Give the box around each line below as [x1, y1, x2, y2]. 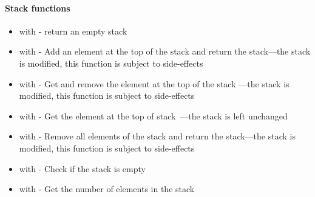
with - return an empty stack [19, 24, 127, 37]
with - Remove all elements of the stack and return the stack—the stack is [19, 130, 296, 142]
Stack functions [5, 1, 70, 14]
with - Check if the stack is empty [19, 162, 146, 175]
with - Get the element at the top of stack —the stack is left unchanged [19, 109, 288, 122]
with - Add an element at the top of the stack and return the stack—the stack [19, 45, 311, 58]
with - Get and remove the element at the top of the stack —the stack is [19, 77, 290, 90]
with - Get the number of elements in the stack [19, 182, 195, 195]
